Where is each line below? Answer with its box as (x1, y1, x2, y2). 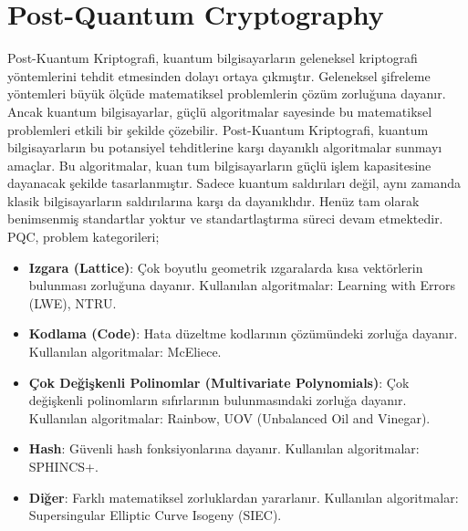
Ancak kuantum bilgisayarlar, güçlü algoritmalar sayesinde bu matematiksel (7, 101, 432, 120)
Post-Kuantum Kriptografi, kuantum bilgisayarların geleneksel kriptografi (7, 48, 418, 68)
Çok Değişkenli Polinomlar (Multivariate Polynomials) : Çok (28, 372, 410, 391)
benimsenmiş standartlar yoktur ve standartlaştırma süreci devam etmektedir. (7, 209, 443, 228)
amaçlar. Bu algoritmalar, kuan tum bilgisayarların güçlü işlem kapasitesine (7, 155, 432, 174)
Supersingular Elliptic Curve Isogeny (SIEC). (28, 505, 282, 525)
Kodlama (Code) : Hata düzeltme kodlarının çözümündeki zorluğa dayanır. (28, 324, 458, 343)
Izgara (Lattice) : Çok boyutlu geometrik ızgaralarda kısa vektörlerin (28, 257, 423, 276)
